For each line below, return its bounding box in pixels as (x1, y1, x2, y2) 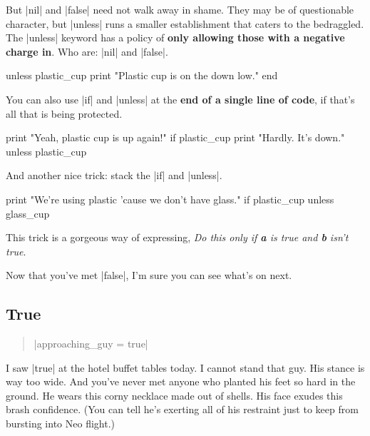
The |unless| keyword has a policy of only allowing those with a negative (6, 30, 345, 45)
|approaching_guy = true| (34, 336, 148, 351)
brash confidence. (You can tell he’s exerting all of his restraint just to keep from (6, 402, 359, 417)
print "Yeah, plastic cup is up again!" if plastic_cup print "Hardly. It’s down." (6, 130, 345, 145)
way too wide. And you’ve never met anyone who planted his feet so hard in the (6, 374, 356, 389)
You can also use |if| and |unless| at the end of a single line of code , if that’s (6, 91, 355, 106)
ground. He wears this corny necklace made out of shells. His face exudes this (6, 387, 343, 402)
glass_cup (6, 206, 50, 220)
